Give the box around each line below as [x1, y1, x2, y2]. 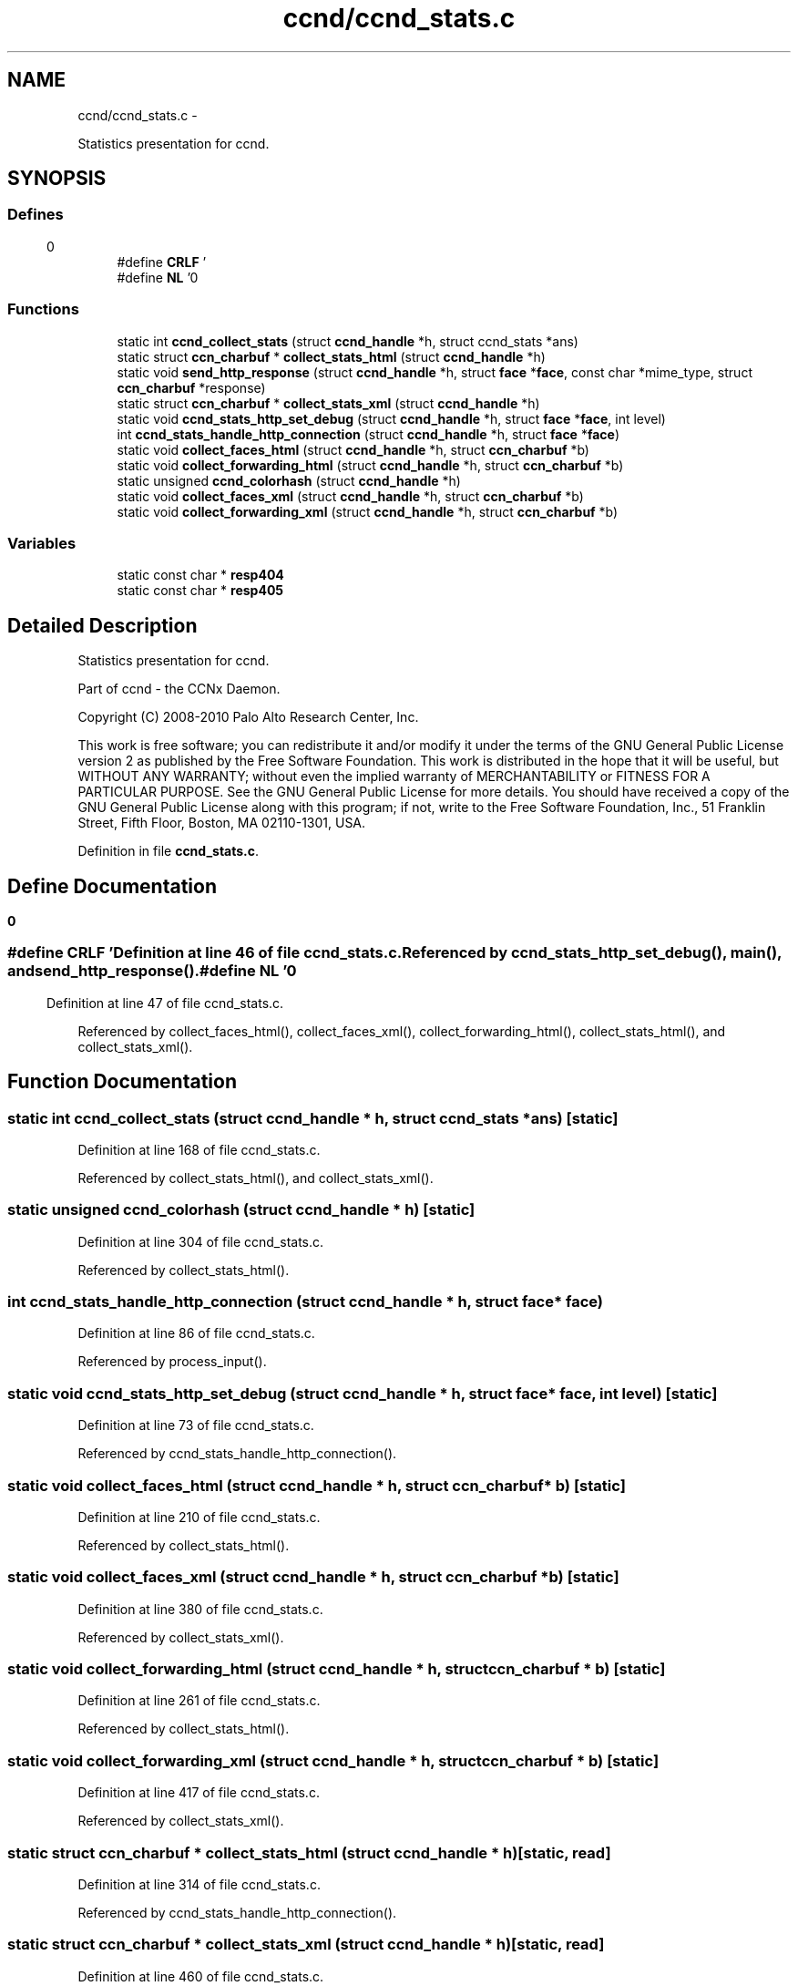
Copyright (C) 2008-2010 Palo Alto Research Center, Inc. [77, 709, 419, 725]
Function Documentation [7, 1070, 237, 1094]
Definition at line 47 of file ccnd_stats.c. [46, 994, 284, 1011]
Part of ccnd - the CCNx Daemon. [77, 681, 281, 697]
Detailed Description [7, 613, 198, 637]
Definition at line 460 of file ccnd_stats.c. [77, 1968, 324, 1984]
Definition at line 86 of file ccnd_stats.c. [77, 1325, 315, 1342]
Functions [7, 300, 79, 319]
